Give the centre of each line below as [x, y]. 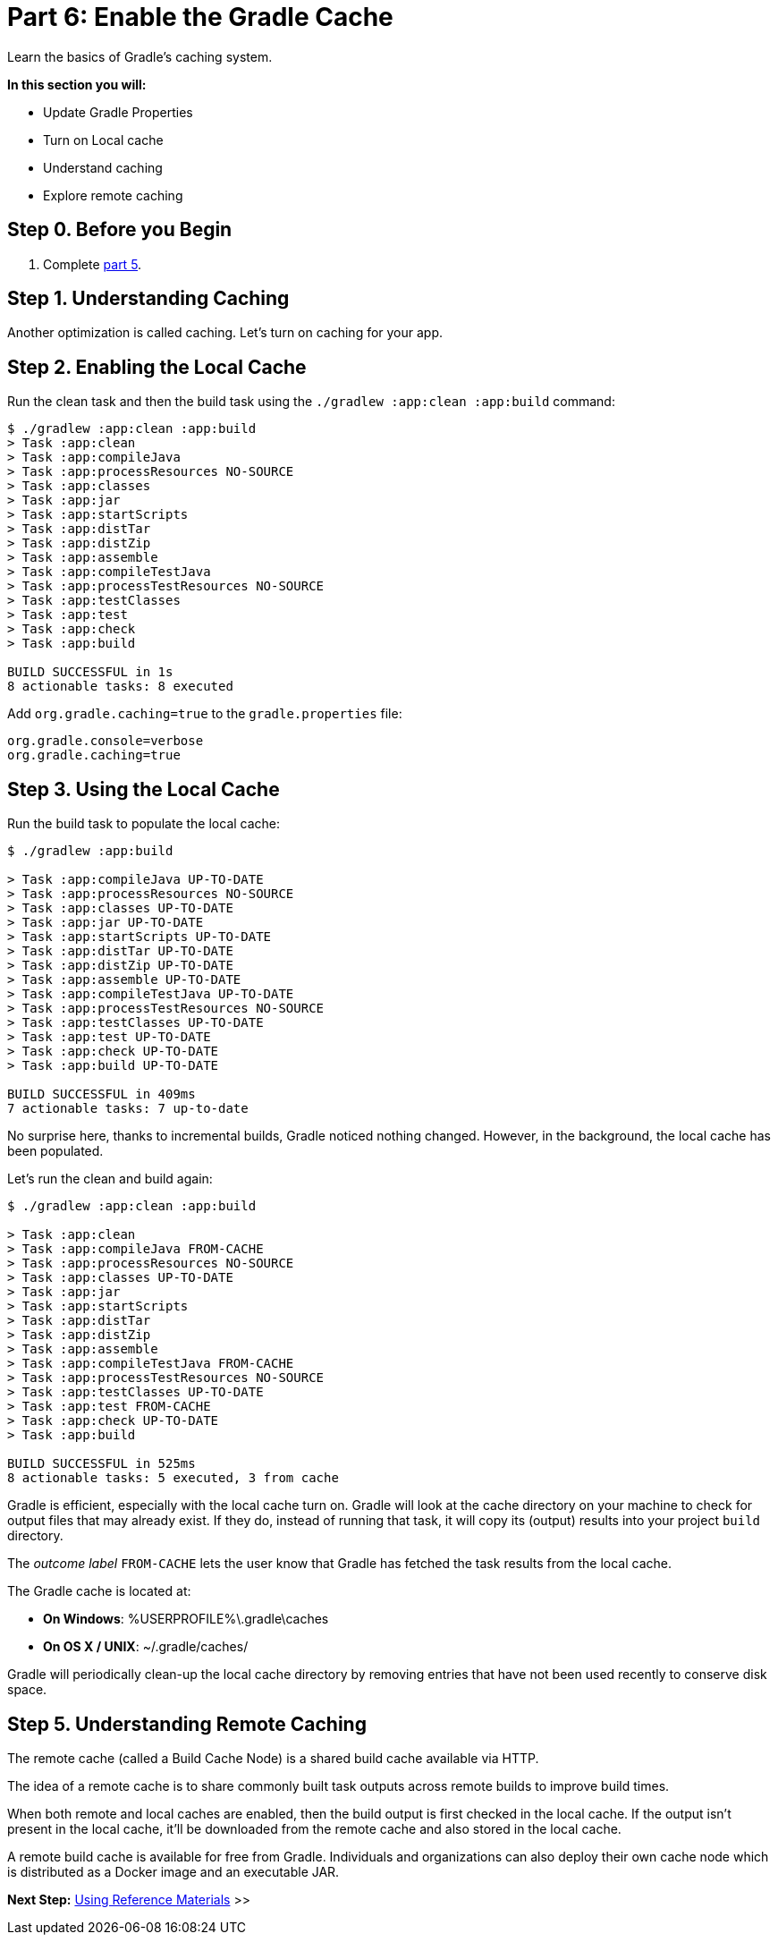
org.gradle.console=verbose [106, 741]
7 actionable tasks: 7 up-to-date [128, 1109]
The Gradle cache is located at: [99, 1591]
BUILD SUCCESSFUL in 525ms [101, 1464]
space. [27, 1690]
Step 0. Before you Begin [120, 230]
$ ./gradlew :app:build [90, 851]
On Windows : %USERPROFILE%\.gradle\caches [186, 1619]
